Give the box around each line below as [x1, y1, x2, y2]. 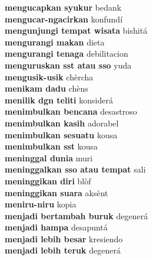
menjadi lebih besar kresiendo [5, 232, 123, 245]
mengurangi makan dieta [5, 35, 105, 48]
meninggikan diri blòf [5, 174, 91, 187]
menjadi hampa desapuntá [5, 221, 108, 233]
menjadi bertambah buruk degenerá [5, 209, 148, 222]
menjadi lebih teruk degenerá [5, 244, 121, 256]
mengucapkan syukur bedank [5, 1, 122, 13]
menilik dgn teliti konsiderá [5, 93, 113, 106]
